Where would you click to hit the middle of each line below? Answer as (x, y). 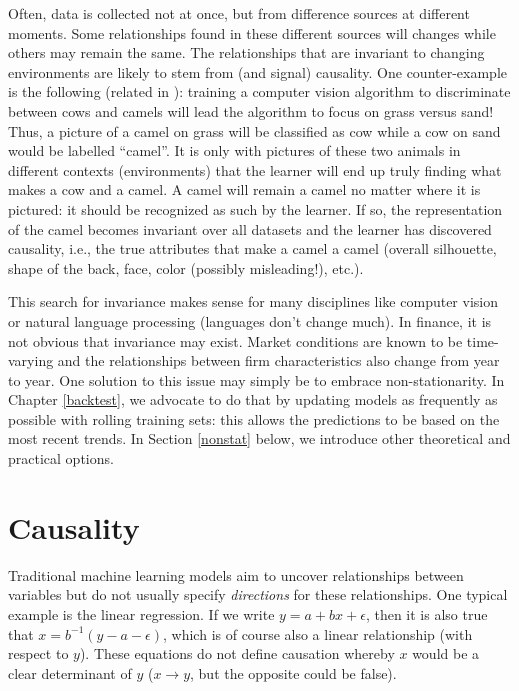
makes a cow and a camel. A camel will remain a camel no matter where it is (244, 189)
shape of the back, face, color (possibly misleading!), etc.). (186, 267)
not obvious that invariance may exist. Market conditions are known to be (235, 340)
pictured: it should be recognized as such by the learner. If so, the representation (255, 208)
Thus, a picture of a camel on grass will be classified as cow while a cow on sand (254, 130)
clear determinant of (70, 672)
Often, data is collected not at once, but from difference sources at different (239, 13)
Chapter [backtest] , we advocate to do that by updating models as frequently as (253, 399)
